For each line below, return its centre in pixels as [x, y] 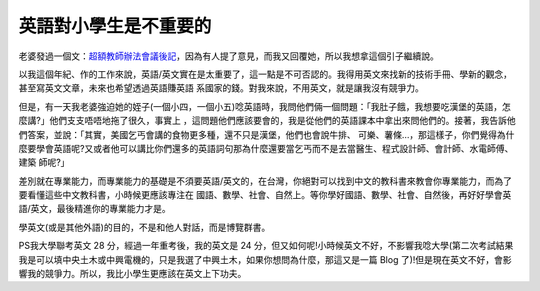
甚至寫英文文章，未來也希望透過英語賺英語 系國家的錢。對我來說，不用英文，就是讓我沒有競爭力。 [221, 88]
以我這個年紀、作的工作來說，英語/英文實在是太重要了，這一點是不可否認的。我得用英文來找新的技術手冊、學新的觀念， [265, 74]
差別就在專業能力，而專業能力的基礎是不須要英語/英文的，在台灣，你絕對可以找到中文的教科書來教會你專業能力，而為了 [265, 181]
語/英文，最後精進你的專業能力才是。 [95, 209]
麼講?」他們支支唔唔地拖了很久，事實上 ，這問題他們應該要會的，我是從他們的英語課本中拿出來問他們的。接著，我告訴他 [267, 121]
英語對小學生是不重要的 [115, 26]
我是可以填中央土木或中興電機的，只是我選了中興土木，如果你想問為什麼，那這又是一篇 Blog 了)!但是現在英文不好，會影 [265, 259]
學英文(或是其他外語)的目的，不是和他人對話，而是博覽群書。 [144, 227]
